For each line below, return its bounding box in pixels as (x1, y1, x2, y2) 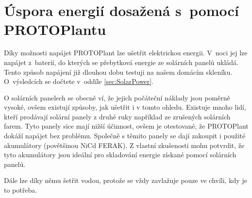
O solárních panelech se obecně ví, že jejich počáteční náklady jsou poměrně (4, 92, 230, 102)
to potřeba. (4, 185, 37, 195)
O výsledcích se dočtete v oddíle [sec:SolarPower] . (4, 76, 154, 86)
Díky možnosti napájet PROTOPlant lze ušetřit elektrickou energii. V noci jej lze (4, 48, 248, 58)
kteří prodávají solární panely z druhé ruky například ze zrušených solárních (4, 111, 231, 121)
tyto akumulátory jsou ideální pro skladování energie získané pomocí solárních (4, 149, 236, 160)
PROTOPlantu (4, 19, 106, 39)
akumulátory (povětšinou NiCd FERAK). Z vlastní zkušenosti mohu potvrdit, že (4, 140, 245, 150)
